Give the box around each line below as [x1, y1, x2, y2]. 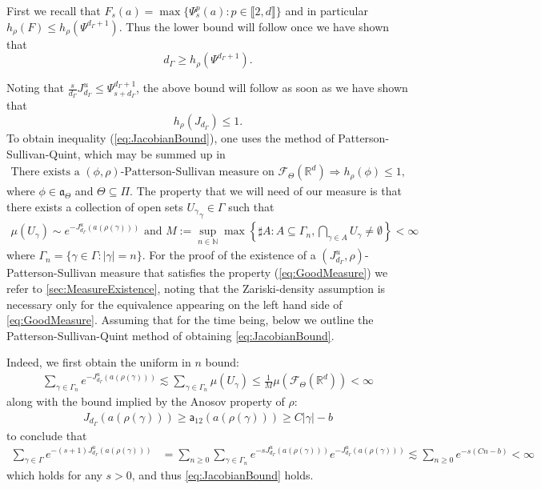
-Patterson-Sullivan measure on [120, 166, 275, 178]
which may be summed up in [84, 145, 226, 162]
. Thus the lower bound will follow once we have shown [118, 18, 390, 34]
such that [228, 198, 275, 214]
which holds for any [6, 466, 102, 483]
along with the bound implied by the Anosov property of [6, 393, 285, 410]
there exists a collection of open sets [6, 198, 183, 214]
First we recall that [6, 2, 101, 18]
